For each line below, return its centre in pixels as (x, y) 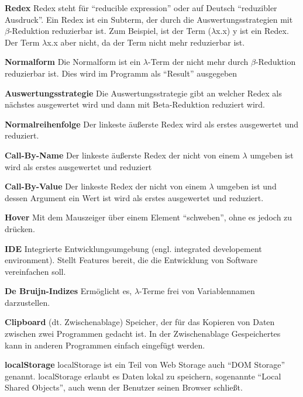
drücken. (20, 228)
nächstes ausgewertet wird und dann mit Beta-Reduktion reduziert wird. (135, 104)
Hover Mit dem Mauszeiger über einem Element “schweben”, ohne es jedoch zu (149, 217)
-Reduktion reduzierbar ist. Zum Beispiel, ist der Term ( (110, 31)
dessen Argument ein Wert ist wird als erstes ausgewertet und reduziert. (134, 197)
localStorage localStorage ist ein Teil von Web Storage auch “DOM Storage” (145, 365)
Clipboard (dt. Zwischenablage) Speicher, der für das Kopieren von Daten (140, 322)
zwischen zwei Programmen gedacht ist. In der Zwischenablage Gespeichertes (143, 334)
